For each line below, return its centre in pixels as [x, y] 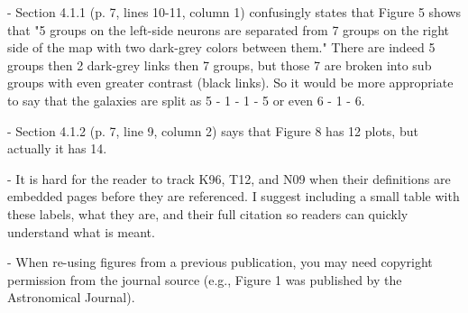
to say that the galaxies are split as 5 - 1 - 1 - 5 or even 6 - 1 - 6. [186, 100]
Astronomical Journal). [71, 297]
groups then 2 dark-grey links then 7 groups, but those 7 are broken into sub [220, 64]
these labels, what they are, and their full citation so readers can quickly [208, 213]
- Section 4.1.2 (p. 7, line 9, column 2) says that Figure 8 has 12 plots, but [213, 130]
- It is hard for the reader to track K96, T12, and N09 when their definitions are [229, 178]
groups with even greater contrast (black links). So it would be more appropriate [230, 83]
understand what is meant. [81, 231]
